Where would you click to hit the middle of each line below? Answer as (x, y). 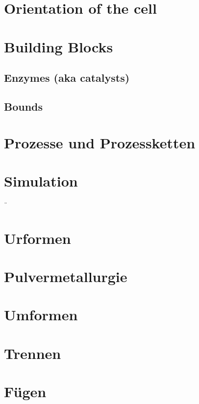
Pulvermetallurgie (66, 276)
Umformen (41, 315)
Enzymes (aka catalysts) (67, 78)
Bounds (24, 106)
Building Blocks (59, 46)
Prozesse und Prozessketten (100, 142)
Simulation (41, 180)
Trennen (33, 353)
